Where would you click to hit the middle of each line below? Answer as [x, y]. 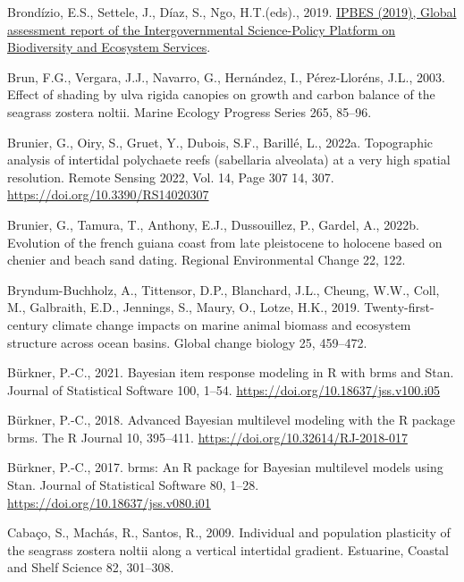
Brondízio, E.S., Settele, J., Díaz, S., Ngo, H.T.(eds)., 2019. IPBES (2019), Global [232, 12]
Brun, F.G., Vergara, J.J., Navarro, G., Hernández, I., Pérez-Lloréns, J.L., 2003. [226, 76]
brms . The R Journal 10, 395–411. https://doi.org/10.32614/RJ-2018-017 [207, 437]
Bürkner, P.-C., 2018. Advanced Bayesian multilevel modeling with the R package [232, 420]
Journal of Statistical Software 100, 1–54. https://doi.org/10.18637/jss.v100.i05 [224, 389]
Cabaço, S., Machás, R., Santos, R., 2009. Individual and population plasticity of [229, 532]
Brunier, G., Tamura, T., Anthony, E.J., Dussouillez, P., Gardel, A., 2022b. [213, 224]
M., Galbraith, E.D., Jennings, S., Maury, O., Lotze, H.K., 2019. [184, 307]
